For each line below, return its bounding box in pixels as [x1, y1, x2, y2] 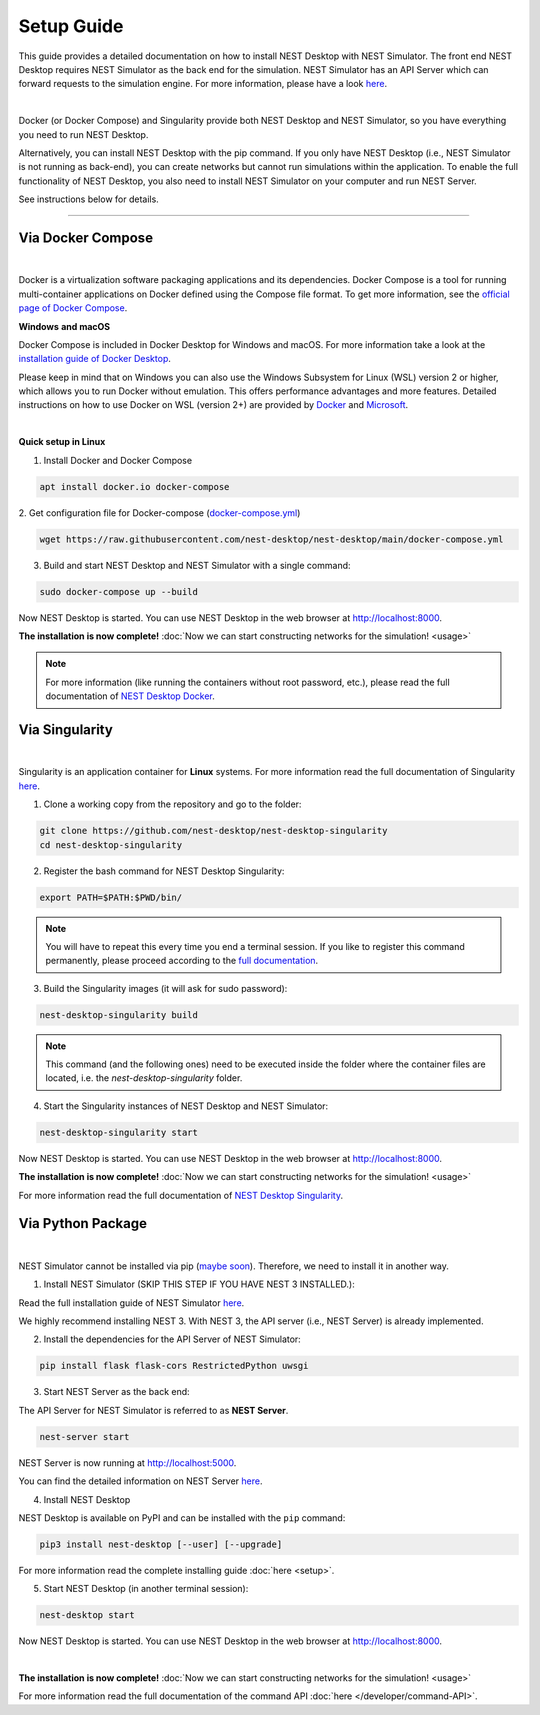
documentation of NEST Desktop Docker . [45, 690, 215, 702]
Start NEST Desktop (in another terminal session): [43, 1583, 249, 1595]
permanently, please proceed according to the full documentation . [45, 955, 319, 967]
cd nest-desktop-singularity [39, 839, 183, 850]
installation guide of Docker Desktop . [18, 353, 172, 365]
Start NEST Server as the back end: [43, 1386, 190, 1398]
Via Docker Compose [18, 229, 154, 246]
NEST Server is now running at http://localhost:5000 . [18, 1456, 237, 1469]
